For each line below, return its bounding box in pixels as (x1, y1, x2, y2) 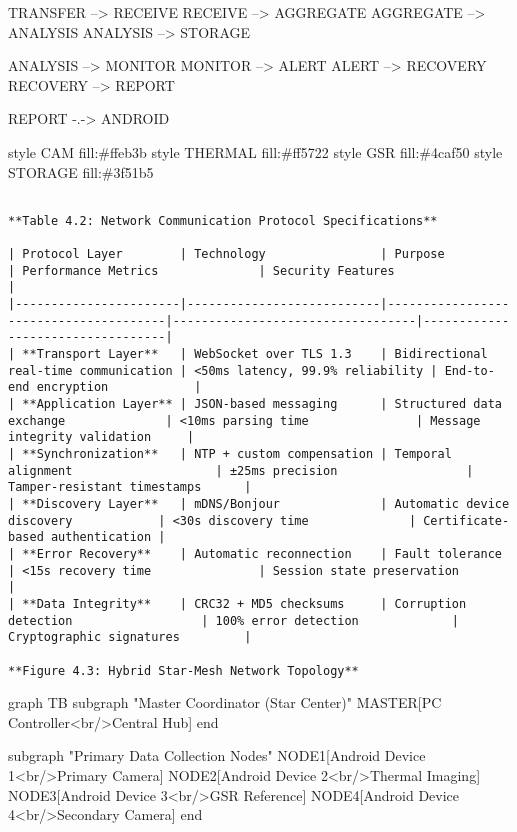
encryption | (36, 380, 202, 395)
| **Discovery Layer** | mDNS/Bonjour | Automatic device (8, 496, 510, 511)
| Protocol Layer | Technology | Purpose (8, 247, 445, 262)
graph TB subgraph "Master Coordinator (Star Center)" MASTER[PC (8, 692, 442, 713)
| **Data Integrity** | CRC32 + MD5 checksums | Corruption (8, 596, 467, 611)
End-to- (444, 363, 495, 378)
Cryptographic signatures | (8, 630, 252, 645)
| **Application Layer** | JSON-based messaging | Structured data (8, 397, 502, 412)
